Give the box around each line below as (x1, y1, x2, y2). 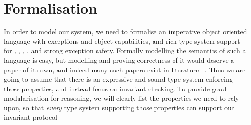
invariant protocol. (4, 112, 59, 122)
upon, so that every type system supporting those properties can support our (4, 102, 234, 112)
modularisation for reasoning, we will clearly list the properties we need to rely (4, 93, 239, 103)
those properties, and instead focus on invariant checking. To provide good (4, 83, 227, 93)
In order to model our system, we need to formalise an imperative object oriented (4, 26, 247, 36)
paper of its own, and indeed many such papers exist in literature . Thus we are (4, 64, 246, 74)
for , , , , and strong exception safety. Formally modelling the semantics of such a (4, 45, 246, 55)
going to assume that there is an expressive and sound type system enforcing (4, 74, 233, 84)
